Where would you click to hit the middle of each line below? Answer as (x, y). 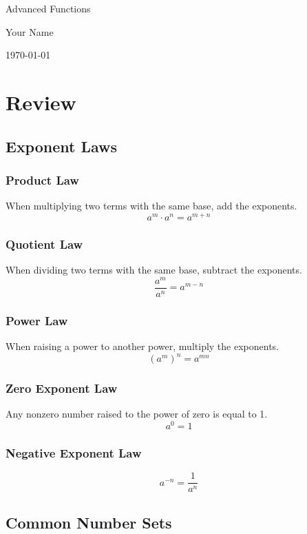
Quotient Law (44, 244)
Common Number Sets (89, 522)
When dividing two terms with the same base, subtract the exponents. (154, 270)
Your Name (30, 31)
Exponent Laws (62, 146)
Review (41, 102)
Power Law (37, 320)
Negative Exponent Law (74, 452)
